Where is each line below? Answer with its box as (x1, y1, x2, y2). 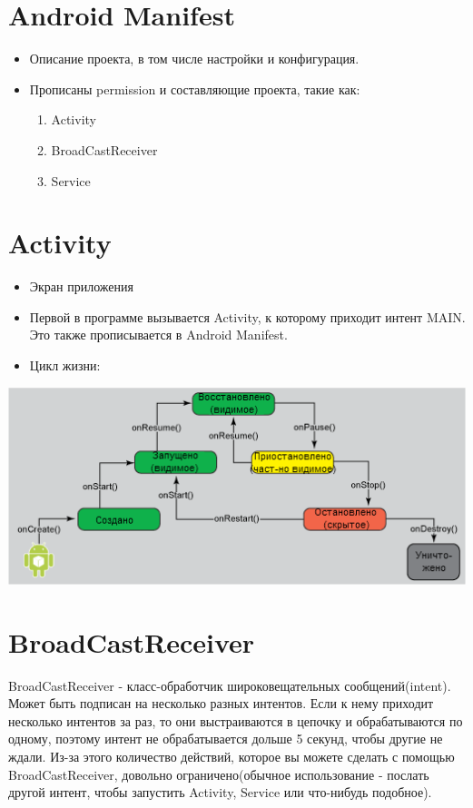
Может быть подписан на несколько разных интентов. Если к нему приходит (8, 694, 434, 713)
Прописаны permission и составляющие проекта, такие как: (29, 79, 360, 98)
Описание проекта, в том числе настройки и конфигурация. (29, 49, 360, 68)
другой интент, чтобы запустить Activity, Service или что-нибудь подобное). (8, 783, 432, 802)
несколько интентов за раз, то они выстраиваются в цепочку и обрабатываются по (8, 711, 463, 730)
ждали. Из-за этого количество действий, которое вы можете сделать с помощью (8, 746, 455, 765)
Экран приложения (29, 277, 133, 296)
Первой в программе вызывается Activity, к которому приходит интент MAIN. (29, 307, 466, 326)
